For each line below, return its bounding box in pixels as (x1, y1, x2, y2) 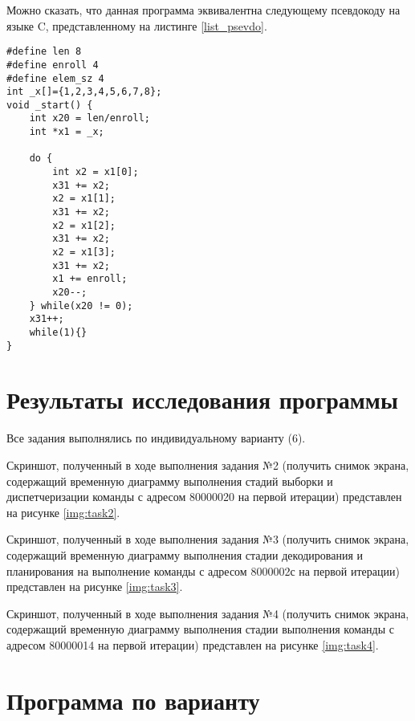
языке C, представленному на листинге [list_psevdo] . (6, 17, 267, 34)
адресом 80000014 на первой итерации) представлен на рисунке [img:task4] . (6, 636, 379, 653)
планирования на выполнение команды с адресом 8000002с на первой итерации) (6, 562, 400, 579)
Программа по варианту (6, 683, 260, 716)
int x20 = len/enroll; (29, 112, 150, 124)
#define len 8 (6, 46, 82, 58)
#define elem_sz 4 (6, 72, 104, 84)
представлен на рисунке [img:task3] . (6, 578, 183, 595)
